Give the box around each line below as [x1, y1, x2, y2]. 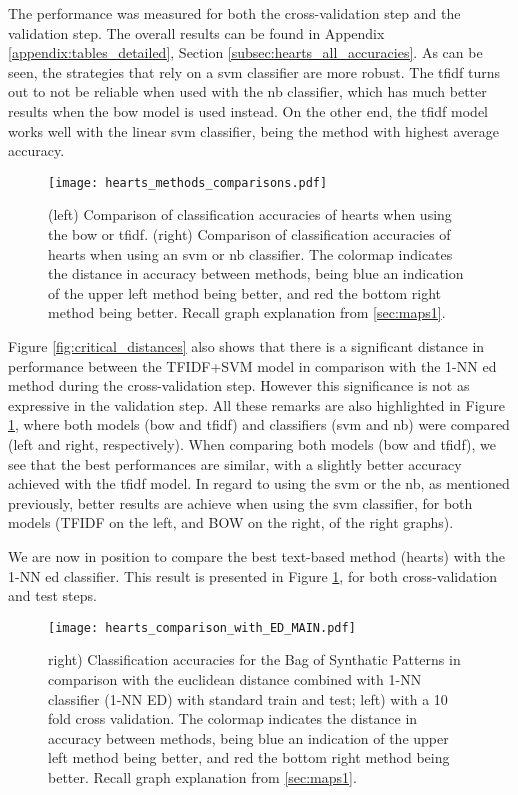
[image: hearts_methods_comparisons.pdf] [48, 175, 328, 190]
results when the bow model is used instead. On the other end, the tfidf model [8, 100, 488, 121]
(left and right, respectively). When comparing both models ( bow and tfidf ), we [8, 433, 497, 454]
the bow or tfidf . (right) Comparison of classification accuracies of [48, 224, 451, 244]
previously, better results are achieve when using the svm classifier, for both [8, 492, 473, 513]
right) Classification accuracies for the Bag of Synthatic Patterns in [48, 649, 461, 670]
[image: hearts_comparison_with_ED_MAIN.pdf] [48, 620, 356, 635]
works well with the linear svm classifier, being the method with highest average [8, 120, 499, 141]
